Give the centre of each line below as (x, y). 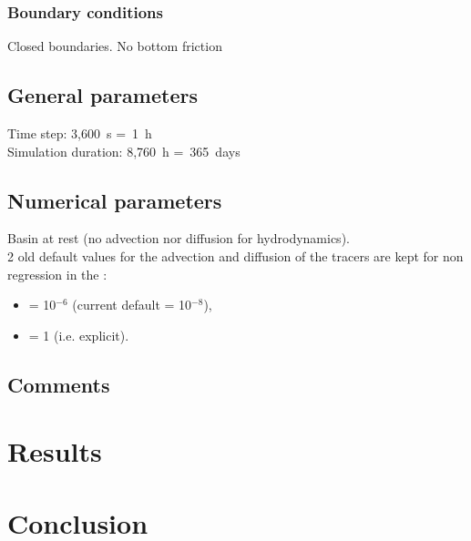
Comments (59, 384)
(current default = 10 (132, 305)
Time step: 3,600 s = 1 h (80, 133)
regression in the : (57, 274)
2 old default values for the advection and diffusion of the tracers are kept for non (235, 256)
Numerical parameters (115, 200)
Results (55, 451)
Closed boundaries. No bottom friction (115, 46)
